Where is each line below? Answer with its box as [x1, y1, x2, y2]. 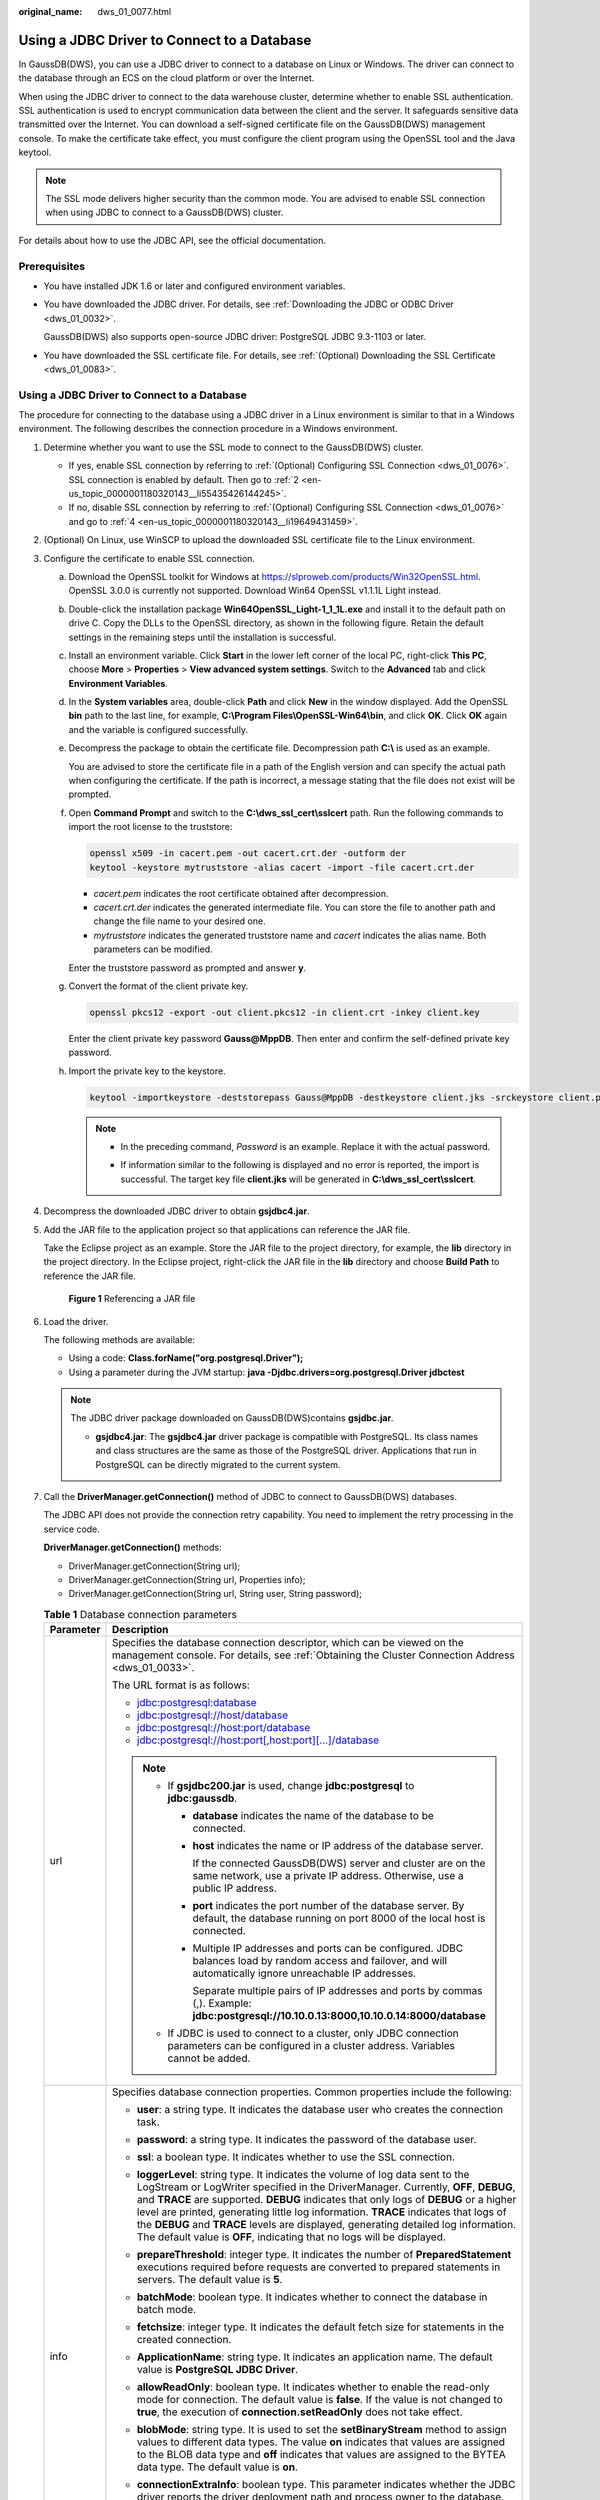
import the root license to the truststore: [68, 821, 233, 833]
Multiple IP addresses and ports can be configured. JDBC [192, 1941, 464, 1955]
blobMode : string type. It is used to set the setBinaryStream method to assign [136, 2423, 507, 2437]
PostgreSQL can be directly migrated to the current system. [95, 1458, 341, 1470]
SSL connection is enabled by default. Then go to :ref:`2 [68, 473, 300, 485]
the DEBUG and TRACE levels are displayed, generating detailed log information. [136, 2218, 517, 2232]
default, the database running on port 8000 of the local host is [192, 1911, 486, 1925]
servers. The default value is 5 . [136, 2273, 283, 2287]
